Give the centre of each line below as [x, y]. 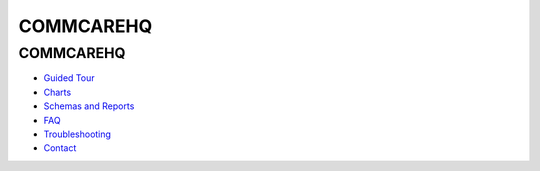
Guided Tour [69, 78]
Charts [57, 92]
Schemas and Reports [89, 106]
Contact [60, 148]
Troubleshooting [77, 134]
